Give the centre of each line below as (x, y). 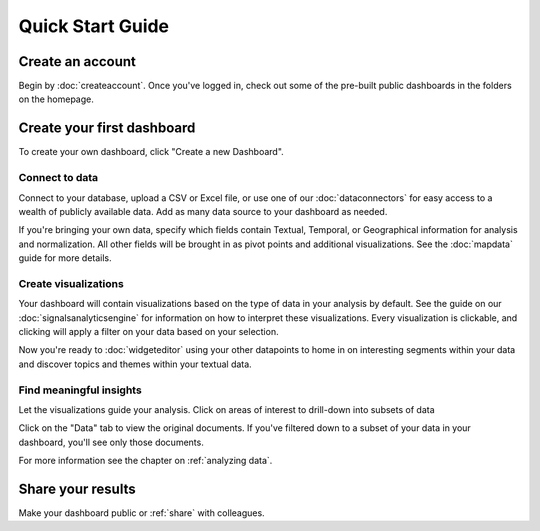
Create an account (77, 61)
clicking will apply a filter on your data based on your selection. (148, 331)
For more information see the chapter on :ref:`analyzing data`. (145, 461)
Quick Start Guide (94, 26)
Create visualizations (71, 283)
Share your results (77, 488)
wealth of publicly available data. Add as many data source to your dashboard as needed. (203, 211)
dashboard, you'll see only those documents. (111, 442)
